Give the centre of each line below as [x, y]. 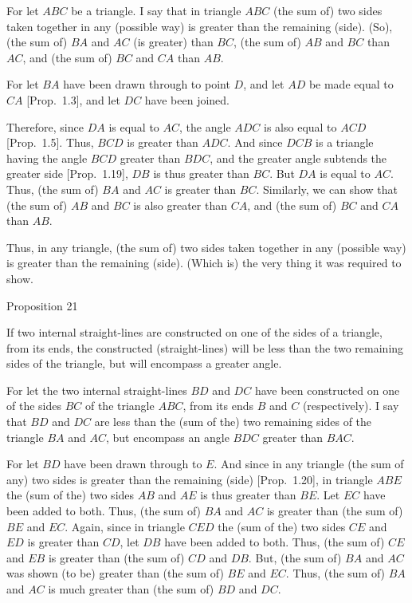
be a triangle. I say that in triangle [156, 10]
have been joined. [187, 99]
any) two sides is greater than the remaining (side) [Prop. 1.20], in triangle [190, 479]
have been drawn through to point [147, 84]
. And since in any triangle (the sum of [309, 464]
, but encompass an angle [167, 437]
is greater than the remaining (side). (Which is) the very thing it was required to [204, 263]
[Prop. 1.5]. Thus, [50, 142]
